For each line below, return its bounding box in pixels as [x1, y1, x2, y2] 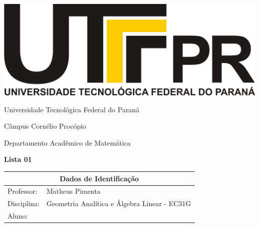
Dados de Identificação [59, 173, 139, 183]
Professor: [7, 186, 37, 196]
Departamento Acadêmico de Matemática [4, 137, 131, 148]
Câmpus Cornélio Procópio [4, 121, 86, 131]
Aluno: [7, 211, 28, 221]
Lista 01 [4, 154, 32, 164]
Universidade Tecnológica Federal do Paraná [4, 104, 139, 114]
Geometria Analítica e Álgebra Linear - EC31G [46, 198, 191, 209]
